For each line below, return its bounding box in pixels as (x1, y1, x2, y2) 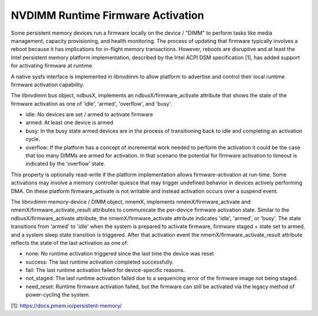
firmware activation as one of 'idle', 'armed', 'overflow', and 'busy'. (11, 100, 172, 107)
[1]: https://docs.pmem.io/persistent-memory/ (11, 302, 122, 309)
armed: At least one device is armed (25, 119, 114, 126)
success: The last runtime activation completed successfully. (25, 258, 174, 265)
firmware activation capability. (11, 81, 85, 88)
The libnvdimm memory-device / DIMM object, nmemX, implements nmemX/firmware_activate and (11, 198, 251, 205)
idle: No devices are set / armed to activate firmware (25, 111, 153, 118)
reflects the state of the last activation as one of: (11, 239, 129, 246)
